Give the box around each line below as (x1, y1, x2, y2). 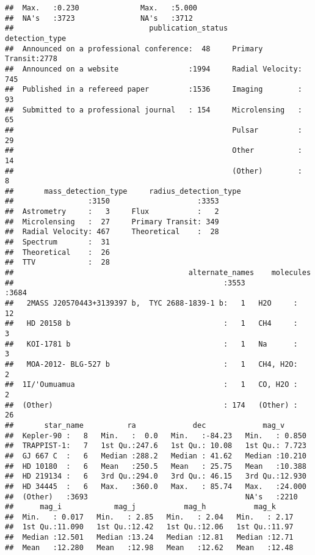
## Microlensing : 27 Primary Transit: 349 (5, 217, 219, 226)
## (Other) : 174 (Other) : (5, 400, 298, 410)
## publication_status (5, 24, 228, 33)
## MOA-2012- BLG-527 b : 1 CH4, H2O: (5, 359, 298, 369)
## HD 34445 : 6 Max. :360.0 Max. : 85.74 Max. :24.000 (5, 482, 306, 491)
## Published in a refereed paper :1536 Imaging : (5, 85, 302, 94)
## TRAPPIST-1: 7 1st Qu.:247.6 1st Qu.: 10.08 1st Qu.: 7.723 (5, 441, 306, 450)
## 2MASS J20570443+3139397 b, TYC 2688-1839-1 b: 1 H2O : (5, 299, 298, 308)
